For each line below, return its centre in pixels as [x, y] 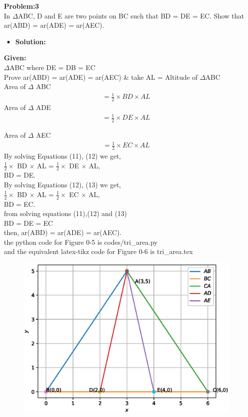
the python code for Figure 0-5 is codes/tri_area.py [81, 242]
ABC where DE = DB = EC [52, 67]
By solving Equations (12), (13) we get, [63, 185]
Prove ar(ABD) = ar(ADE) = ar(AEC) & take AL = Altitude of [101, 77]
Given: [15, 58]
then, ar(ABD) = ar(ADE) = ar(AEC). [63, 232]
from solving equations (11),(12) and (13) [66, 213]
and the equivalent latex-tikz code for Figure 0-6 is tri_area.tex [99, 251]
